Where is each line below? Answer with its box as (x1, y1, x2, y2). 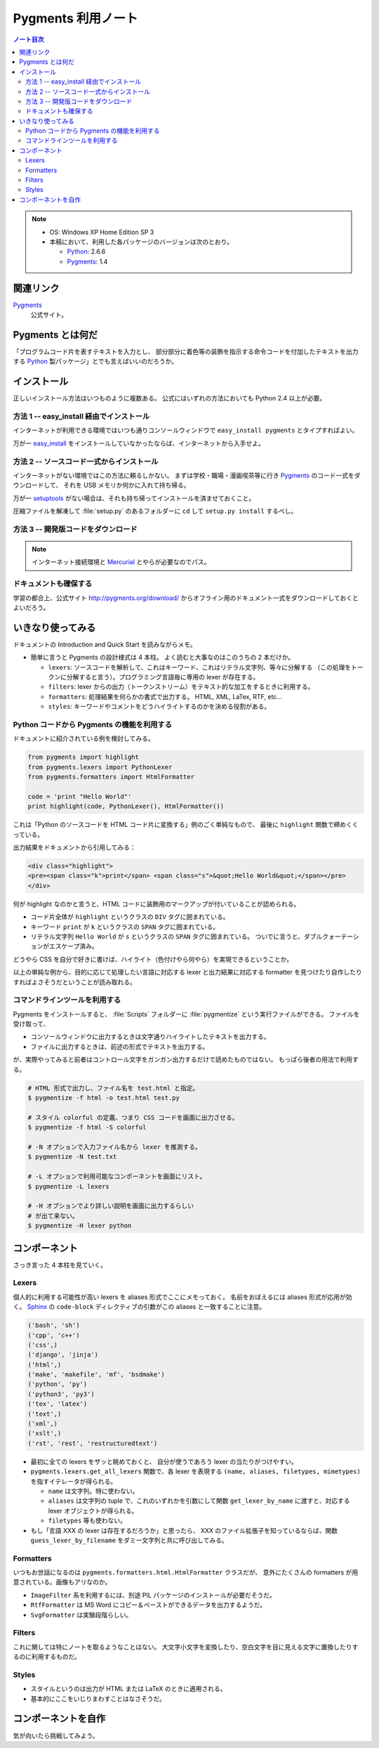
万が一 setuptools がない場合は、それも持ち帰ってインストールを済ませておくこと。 (13, 494, 255, 502)
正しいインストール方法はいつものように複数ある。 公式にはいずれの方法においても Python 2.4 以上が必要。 (13, 394, 326, 403)
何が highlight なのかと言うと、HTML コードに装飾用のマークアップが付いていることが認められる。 (13, 899, 300, 908)
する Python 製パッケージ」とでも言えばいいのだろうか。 (13, 357, 178, 365)
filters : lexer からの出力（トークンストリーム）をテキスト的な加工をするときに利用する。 (48, 682, 314, 691)
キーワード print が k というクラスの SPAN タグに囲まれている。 (30, 922, 220, 931)
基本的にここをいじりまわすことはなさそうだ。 (30, 1694, 166, 1703)
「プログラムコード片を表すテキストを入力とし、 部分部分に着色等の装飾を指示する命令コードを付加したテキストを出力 (13, 347, 359, 356)
